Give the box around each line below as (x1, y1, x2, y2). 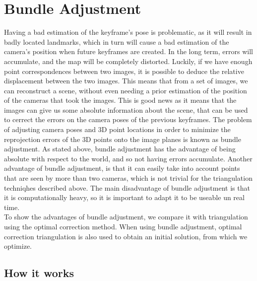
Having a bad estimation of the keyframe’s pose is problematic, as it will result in (4, 27, 252, 37)
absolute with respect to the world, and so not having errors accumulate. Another (4, 153, 253, 163)
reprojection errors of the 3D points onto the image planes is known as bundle (4, 134, 241, 144)
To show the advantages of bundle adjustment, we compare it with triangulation (4, 211, 248, 222)
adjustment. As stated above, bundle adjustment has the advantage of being (4, 143, 236, 154)
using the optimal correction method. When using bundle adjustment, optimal (4, 221, 242, 231)
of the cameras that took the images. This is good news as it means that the (4, 95, 237, 105)
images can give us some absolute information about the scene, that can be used (4, 104, 248, 115)
